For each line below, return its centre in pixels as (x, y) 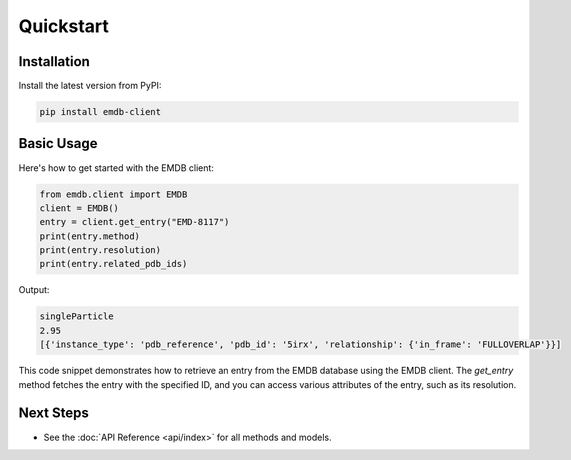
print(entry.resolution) (100, 250)
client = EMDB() (79, 208)
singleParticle (76, 316)
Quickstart (64, 26)
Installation (54, 61)
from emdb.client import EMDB (113, 194)
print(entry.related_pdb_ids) (113, 264)
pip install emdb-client (100, 112)
